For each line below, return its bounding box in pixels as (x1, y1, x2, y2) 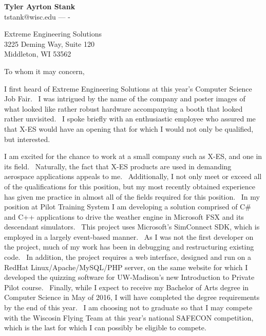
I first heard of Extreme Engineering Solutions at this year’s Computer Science (4, 83, 252, 94)
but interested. (4, 133, 50, 144)
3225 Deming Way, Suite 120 (4, 38, 94, 49)
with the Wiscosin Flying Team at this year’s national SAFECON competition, (4, 312, 254, 323)
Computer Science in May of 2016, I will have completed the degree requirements (4, 292, 260, 303)
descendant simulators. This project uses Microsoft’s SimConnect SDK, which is (4, 221, 260, 232)
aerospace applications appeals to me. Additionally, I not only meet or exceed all (4, 171, 262, 182)
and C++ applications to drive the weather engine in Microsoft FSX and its (4, 211, 244, 222)
